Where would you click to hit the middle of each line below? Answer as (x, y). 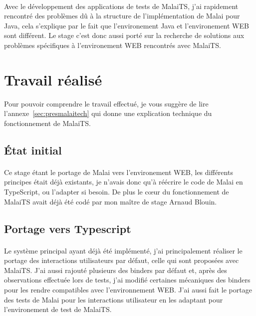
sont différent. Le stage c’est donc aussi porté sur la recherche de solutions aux (124, 35)
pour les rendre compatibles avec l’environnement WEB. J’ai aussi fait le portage (128, 289)
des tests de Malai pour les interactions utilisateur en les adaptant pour (114, 299)
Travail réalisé (53, 79)
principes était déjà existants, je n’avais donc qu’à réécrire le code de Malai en (124, 182)
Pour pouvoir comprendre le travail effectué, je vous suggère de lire (106, 103)
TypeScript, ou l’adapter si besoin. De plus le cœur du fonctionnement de (117, 192)
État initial (33, 150)
